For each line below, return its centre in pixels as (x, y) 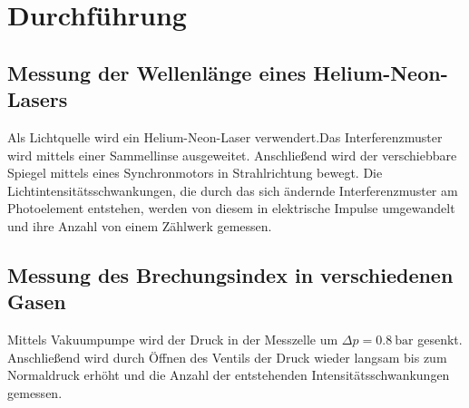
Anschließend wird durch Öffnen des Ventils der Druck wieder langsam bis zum (227, 357)
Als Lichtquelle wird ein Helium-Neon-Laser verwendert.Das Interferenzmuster (225, 136)
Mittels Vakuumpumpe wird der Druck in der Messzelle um (173, 340)
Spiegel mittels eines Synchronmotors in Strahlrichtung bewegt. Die (195, 173)
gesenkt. (440, 340)
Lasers (38, 99)
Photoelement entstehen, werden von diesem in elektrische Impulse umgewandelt (231, 208)
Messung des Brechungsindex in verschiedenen (230, 274)
